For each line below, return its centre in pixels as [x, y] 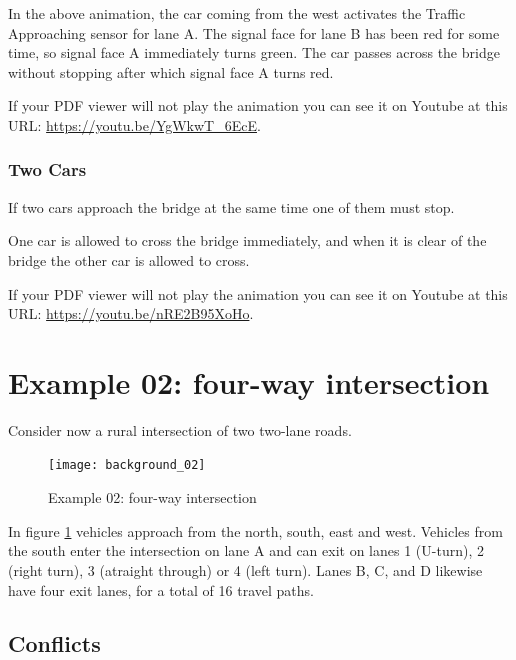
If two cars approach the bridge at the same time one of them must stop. [231, 206]
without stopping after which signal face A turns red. [171, 71]
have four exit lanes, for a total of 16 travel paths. [161, 589]
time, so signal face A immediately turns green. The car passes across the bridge [254, 52]
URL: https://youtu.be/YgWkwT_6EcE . [134, 124]
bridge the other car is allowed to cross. [129, 259]
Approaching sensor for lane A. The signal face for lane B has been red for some [254, 32]
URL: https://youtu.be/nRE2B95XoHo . [131, 313]
